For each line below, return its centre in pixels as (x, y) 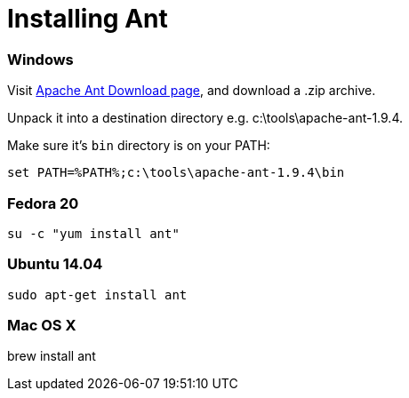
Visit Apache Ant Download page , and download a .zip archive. (192, 91)
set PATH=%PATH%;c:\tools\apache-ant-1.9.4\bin (176, 173)
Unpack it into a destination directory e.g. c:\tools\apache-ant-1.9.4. (205, 118)
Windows (40, 59)
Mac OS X (42, 325)
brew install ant (52, 356)
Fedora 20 (43, 203)
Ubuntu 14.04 (55, 264)
